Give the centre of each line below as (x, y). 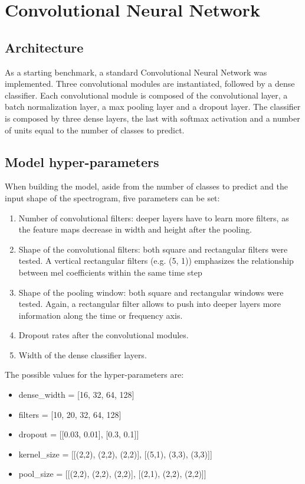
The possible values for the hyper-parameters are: (94, 375)
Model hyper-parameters (82, 161)
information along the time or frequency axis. (101, 315)
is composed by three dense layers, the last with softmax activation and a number (152, 118)
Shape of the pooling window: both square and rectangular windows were (151, 292)
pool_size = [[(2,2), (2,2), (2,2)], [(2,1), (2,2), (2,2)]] (112, 474)
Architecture (44, 47)
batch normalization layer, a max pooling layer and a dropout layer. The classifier (153, 107)
